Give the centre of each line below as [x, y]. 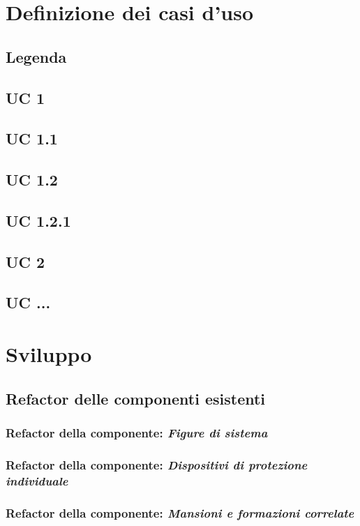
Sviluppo [49, 354]
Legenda [36, 56]
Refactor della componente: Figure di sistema [137, 432]
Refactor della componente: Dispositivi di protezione [157, 464]
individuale [37, 480]
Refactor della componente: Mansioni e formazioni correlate [180, 512]
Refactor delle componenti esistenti [136, 398]
